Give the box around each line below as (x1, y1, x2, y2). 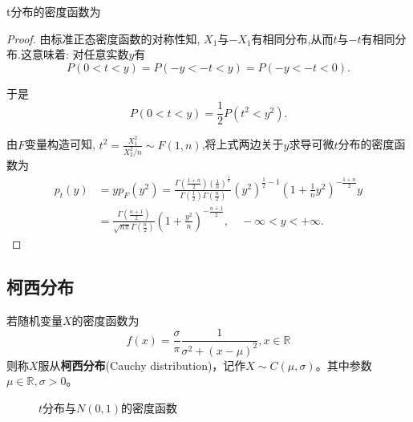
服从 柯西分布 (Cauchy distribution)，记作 (38, 356, 246, 373)
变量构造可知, (25, 136, 95, 152)
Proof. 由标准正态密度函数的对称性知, (6, 30, 200, 47)
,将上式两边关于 (201, 136, 284, 152)
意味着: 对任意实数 (31, 46, 129, 63)
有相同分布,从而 (251, 30, 334, 47)
